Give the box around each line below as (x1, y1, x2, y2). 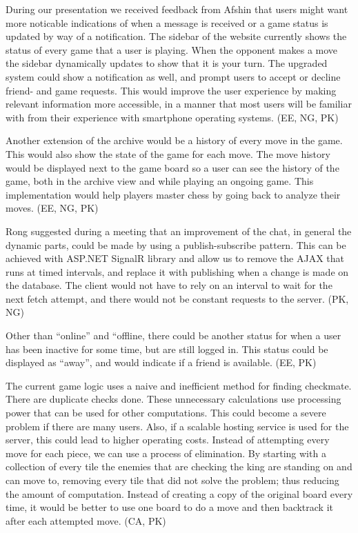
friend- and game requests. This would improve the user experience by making (6, 83, 337, 97)
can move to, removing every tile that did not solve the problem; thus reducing (6, 473, 339, 487)
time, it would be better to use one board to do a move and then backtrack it (6, 500, 334, 514)
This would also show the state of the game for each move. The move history (6, 146, 330, 161)
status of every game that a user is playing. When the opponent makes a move (6, 42, 338, 57)
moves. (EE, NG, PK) (6, 201, 99, 215)
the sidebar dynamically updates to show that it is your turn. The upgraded (6, 56, 328, 70)
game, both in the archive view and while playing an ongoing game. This (6, 174, 314, 188)
